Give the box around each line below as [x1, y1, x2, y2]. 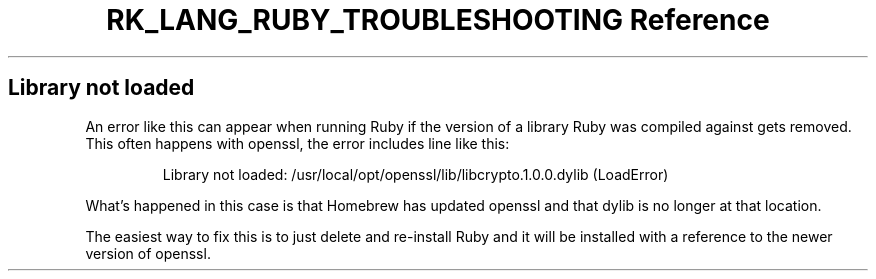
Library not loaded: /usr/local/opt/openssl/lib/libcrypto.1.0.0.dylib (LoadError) [162, 165, 669, 183]
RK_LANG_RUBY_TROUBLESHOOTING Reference [106, 3, 770, 37]
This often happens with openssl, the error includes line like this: [85, 134, 510, 152]
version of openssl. [85, 244, 211, 262]
